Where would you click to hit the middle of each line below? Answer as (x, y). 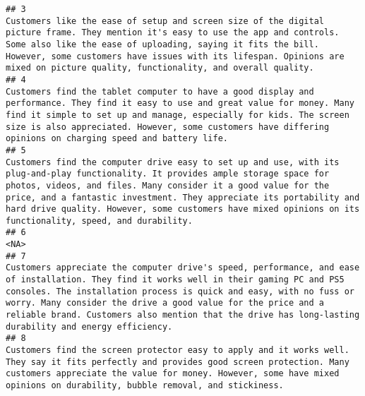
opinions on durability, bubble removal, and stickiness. (145, 385)
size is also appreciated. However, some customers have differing (168, 127)
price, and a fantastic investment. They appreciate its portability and (183, 197)
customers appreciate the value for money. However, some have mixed (173, 374)
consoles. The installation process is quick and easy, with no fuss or (180, 291)
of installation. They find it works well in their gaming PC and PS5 (175, 280)
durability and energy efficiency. (89, 326)
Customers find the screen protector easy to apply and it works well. (178, 350)
